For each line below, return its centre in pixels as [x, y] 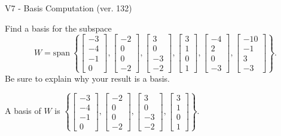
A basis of [23, 111]
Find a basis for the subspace [58, 28]
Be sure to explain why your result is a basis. [88, 78]
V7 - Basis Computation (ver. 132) [68, 8]
